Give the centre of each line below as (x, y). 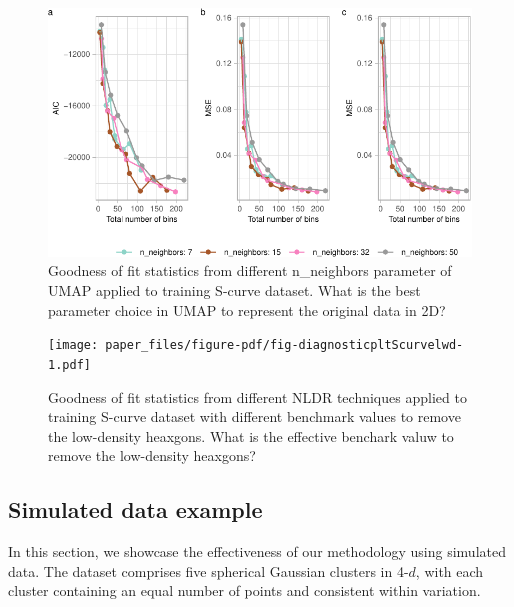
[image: (73, 345)
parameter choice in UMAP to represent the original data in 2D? (247, 309)
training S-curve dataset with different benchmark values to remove (254, 416)
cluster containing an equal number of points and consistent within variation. (244, 590)
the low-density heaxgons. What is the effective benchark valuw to (251, 435)
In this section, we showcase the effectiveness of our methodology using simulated (257, 551)
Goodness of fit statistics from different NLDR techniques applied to (257, 396)
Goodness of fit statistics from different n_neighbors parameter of (250, 270)
